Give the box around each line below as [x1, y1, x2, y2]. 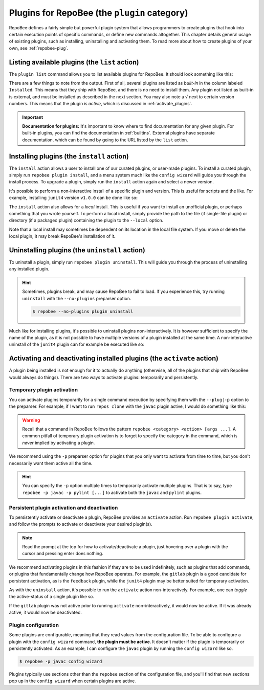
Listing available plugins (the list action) [9, 58, 139, 66]
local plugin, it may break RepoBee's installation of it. [9, 233, 116, 239]
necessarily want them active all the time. [9, 460, 93, 466]
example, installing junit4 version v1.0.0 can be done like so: [9, 195, 138, 200]
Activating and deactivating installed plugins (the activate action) [9, 355, 219, 363]
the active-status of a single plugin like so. [9, 594, 95, 600]
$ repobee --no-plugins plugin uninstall [32, 309, 133, 314]
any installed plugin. [9, 266, 50, 272]
